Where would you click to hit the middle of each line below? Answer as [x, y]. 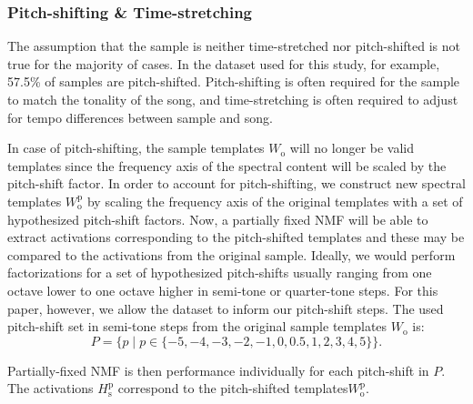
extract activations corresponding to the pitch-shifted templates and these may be [236, 237]
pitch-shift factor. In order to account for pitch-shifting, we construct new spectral [236, 183]
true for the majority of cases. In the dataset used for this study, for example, [224, 63]
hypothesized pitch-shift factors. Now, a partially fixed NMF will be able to [218, 219]
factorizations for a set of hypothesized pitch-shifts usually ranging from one [220, 273]
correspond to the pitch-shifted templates [233, 388]
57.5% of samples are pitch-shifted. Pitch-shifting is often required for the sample [234, 81]
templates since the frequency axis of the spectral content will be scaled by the [227, 165]
